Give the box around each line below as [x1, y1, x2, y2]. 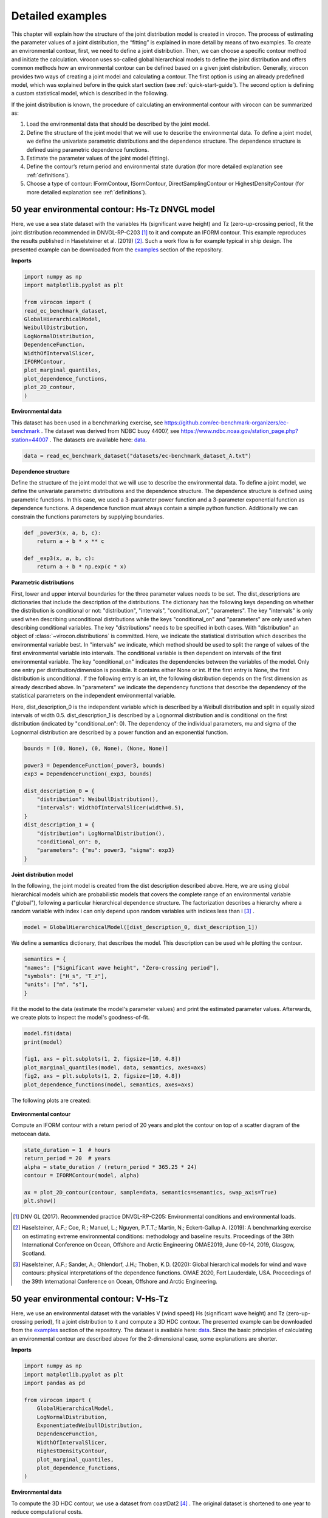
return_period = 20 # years [24, 1155, 111, 1162]
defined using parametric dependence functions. [26, 146, 149, 153]
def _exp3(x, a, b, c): [24, 554, 95, 562]
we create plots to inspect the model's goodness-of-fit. [11, 1014, 150, 1021]
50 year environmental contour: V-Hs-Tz [11, 1293, 169, 1304]
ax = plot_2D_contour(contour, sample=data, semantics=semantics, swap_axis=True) [24, 1189, 278, 1196]
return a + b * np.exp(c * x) [36, 563, 127, 570]
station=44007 [11, 436, 49, 443]
